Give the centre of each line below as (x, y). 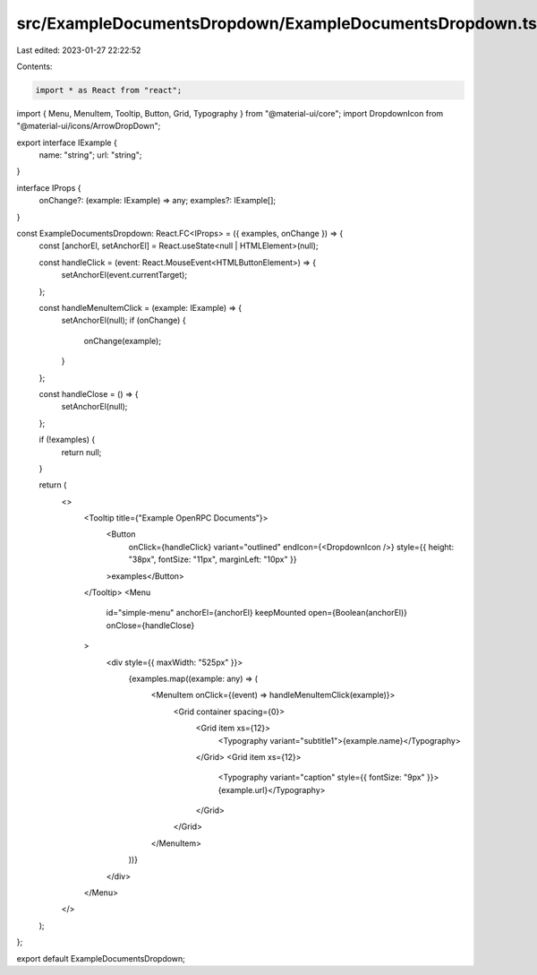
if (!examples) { (67, 440)
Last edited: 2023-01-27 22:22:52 (79, 50)
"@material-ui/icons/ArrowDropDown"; (89, 126)
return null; (81, 452)
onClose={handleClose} (150, 625)
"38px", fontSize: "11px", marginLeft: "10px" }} (213, 559)
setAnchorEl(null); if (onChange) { (124, 320)
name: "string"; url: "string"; (90, 155)
